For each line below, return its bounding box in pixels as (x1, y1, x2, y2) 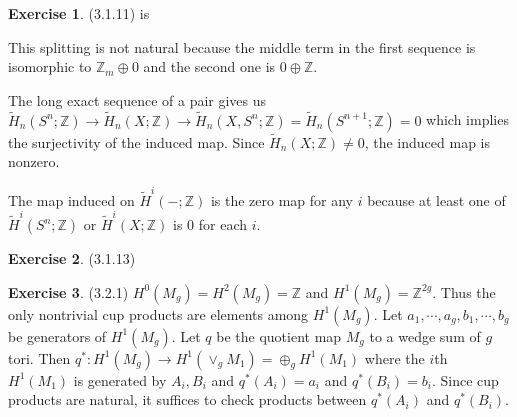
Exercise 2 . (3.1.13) (8, 248, 136, 269)
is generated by (73, 369, 167, 390)
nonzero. (8, 151, 60, 172)
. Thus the (432, 281, 496, 302)
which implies (426, 109, 509, 130)
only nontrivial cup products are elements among (8, 303, 309, 324)
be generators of (8, 325, 107, 346)
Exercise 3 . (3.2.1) (8, 281, 129, 302)
